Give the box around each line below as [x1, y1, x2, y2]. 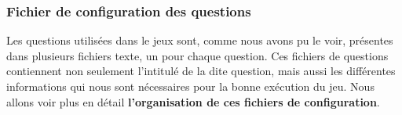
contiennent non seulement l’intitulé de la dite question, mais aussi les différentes [6, 63, 396, 79]
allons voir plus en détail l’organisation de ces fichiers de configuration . [6, 93, 380, 110]
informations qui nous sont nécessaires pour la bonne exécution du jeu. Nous [6, 78, 375, 94]
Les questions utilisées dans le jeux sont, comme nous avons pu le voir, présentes [6, 32, 393, 49]
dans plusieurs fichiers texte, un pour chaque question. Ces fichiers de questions [6, 47, 389, 63]
